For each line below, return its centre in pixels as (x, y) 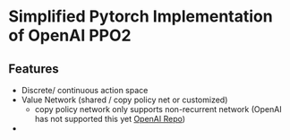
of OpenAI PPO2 (70, 35)
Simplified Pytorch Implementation (141, 17)
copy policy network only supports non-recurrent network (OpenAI (158, 109)
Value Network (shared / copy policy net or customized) (124, 100)
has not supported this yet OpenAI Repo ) (110, 119)
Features (34, 69)
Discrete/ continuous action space (85, 90)
